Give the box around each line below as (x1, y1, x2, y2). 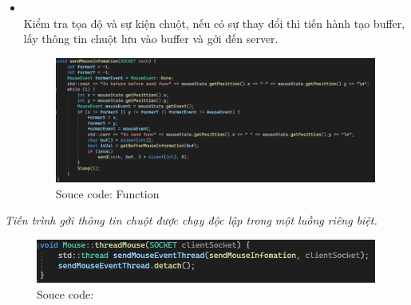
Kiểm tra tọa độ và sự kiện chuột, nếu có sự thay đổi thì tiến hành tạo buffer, (23, 14, 405, 31)
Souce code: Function (55, 185, 160, 201)
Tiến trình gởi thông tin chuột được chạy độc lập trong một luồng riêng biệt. (5, 212, 377, 229)
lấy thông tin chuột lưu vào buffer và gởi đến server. (23, 30, 279, 47)
